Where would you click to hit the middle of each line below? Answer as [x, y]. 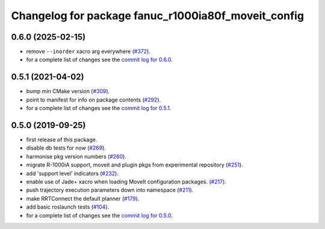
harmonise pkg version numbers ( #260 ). [76, 156]
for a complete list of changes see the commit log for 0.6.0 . [99, 60]
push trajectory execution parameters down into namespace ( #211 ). [110, 190]
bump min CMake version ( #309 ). [68, 91]
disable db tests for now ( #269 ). [66, 148]
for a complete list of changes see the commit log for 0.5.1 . [99, 108]
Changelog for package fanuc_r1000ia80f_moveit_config [157, 16]
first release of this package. [62, 140]
